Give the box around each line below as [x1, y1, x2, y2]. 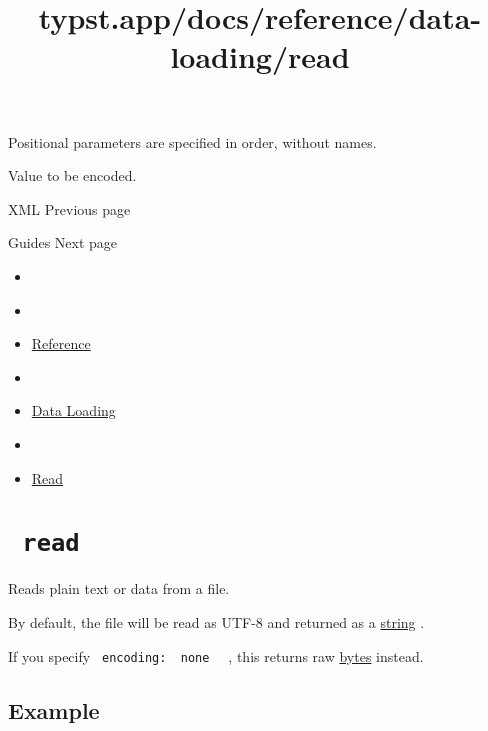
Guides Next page [8, 232, 118, 253]
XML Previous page [8, 198, 131, 219]
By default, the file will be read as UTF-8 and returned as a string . [8, 611, 425, 632]
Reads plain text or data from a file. [8, 578, 230, 599]
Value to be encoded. [8, 165, 137, 186]
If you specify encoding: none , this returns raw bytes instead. [8, 645, 424, 666]
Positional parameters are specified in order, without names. [8, 131, 377, 152]
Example [8, 694, 100, 725]
